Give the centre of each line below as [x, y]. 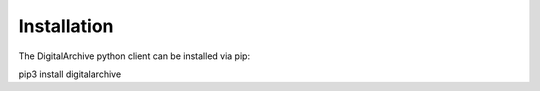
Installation [66, 26]
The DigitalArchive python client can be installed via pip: [134, 56]
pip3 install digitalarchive [70, 74]
